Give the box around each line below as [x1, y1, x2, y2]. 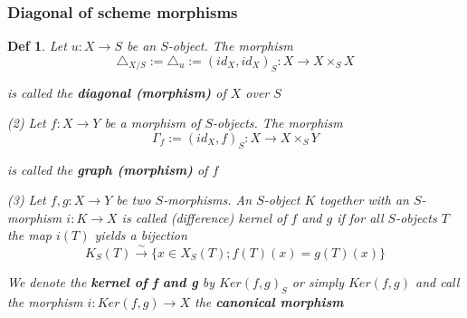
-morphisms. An [163, 190, 253, 209]
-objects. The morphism [213, 113, 343, 132]
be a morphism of [104, 113, 201, 132]
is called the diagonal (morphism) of [7, 82, 226, 101]
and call [415, 272, 460, 291]
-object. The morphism [167, 36, 293, 55]
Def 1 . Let [7, 36, 67, 55]
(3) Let [7, 190, 46, 209]
